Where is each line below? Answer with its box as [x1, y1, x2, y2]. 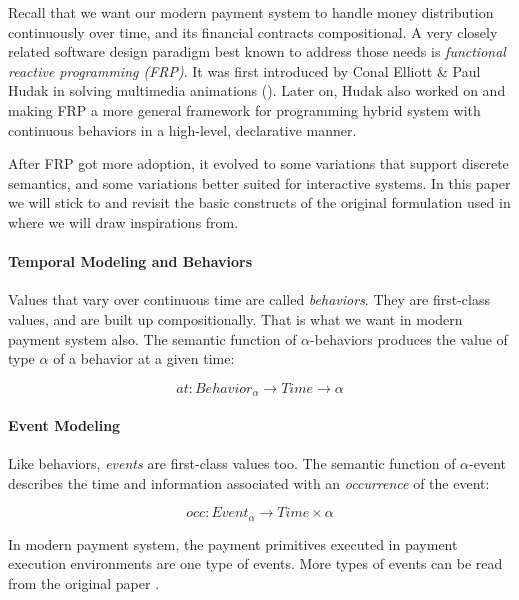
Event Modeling [8, 414, 121, 435]
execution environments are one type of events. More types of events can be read [8, 553, 503, 574]
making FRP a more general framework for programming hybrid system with [8, 99, 481, 120]
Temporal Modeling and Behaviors [8, 251, 253, 272]
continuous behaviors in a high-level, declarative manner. [8, 119, 357, 140]
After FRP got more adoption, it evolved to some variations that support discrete [8, 153, 509, 174]
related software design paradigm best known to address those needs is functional [8, 41, 506, 62]
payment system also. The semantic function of [8, 328, 297, 349]
